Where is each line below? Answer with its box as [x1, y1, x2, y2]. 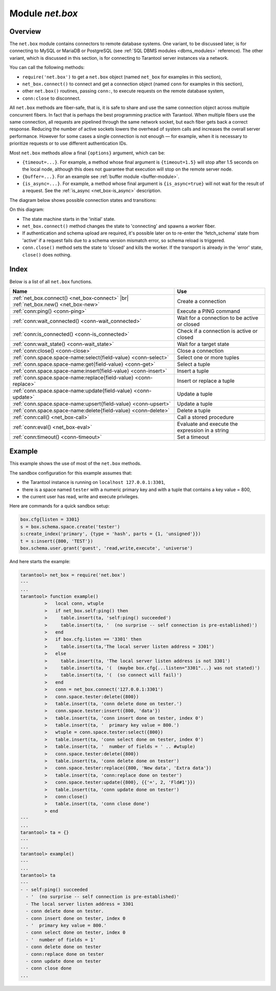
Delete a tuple [177, 407, 211, 414]
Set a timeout [177, 433, 210, 441]
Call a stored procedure [177, 413, 234, 421]
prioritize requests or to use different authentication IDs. [9, 141, 128, 147]
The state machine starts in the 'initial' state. [22, 216, 116, 222]
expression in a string [177, 427, 229, 434]
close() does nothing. [22, 251, 72, 258]
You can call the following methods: [9, 64, 85, 71]
